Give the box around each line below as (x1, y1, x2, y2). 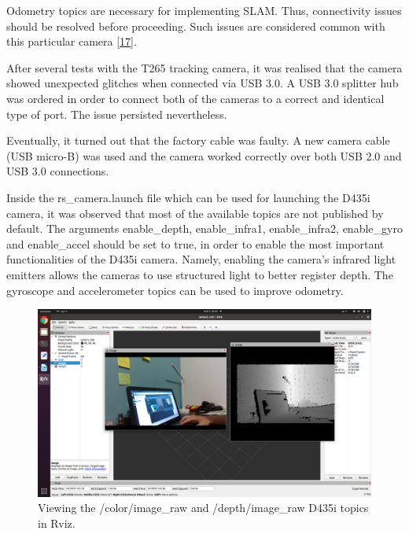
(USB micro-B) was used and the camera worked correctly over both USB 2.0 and (6, 147, 402, 164)
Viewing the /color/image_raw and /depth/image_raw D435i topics (38, 499, 369, 516)
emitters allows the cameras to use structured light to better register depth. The (6, 266, 393, 282)
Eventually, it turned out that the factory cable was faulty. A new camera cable (6, 132, 390, 149)
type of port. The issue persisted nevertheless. (6, 105, 227, 122)
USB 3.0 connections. (6, 163, 109, 179)
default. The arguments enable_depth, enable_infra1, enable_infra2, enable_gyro (6, 220, 403, 237)
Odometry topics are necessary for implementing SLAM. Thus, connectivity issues (6, 2, 402, 18)
